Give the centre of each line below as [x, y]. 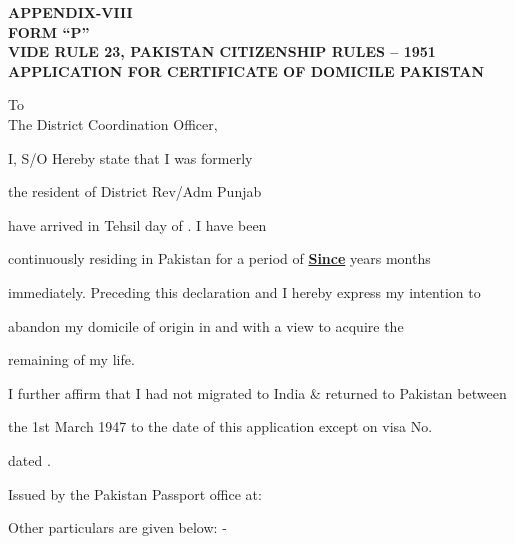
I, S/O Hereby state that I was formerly [130, 157]
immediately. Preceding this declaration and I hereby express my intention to [244, 291]
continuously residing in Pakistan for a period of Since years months [219, 258]
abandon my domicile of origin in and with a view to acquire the [206, 325]
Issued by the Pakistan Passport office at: [135, 493]
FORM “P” [49, 31]
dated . [29, 459]
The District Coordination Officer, [113, 123]
